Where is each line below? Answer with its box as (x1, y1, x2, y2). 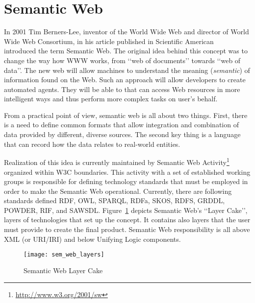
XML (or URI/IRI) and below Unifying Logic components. (4, 233, 181, 244)
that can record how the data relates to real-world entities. (4, 139, 180, 149)
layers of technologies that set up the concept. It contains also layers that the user (4, 214, 251, 225)
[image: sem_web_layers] (24, 251, 104, 258)
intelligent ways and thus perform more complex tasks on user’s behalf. (4, 93, 218, 104)
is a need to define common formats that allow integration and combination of (4, 119, 239, 130)
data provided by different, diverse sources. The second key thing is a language (4, 129, 241, 140)
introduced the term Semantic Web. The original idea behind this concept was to (4, 46, 248, 56)
